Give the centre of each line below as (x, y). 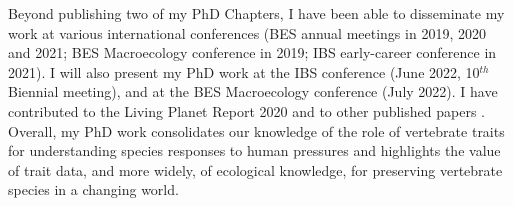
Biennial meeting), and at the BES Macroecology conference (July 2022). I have (253, 91)
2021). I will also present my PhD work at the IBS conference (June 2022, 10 (244, 71)
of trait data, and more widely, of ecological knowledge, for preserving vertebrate (255, 169)
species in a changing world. (93, 189)
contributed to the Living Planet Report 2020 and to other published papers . (246, 110)
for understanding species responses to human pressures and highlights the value (254, 150)
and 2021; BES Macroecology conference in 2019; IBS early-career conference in (252, 52)
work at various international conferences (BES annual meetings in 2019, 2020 (247, 32)
